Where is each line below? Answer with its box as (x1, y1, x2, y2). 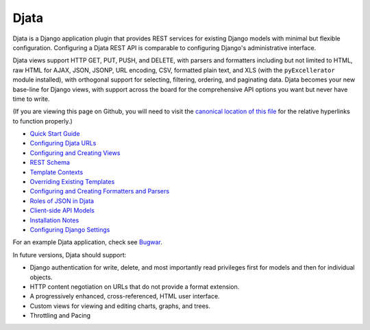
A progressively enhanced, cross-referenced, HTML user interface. (29, 292, 220, 300)
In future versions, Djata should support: (12, 250, 127, 259)
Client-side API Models (29, 207, 95, 215)
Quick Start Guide (29, 130, 80, 138)
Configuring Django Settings (29, 225, 110, 233)
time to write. (12, 95, 51, 103)
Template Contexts (29, 168, 84, 176)
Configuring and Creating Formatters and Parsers (29, 187, 170, 196)
